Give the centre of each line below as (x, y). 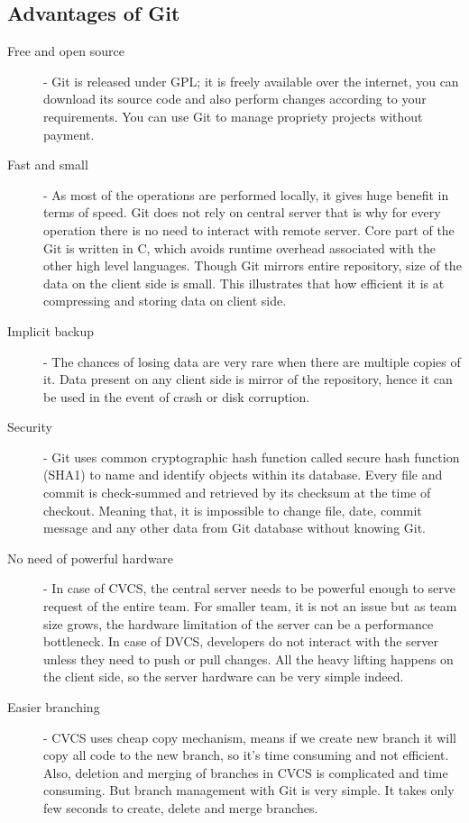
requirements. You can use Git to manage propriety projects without (233, 116)
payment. (69, 134)
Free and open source (66, 51)
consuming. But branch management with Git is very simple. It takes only (249, 790)
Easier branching (54, 707)
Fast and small (48, 165)
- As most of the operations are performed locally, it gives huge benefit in (246, 194)
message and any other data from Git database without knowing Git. (235, 528)
